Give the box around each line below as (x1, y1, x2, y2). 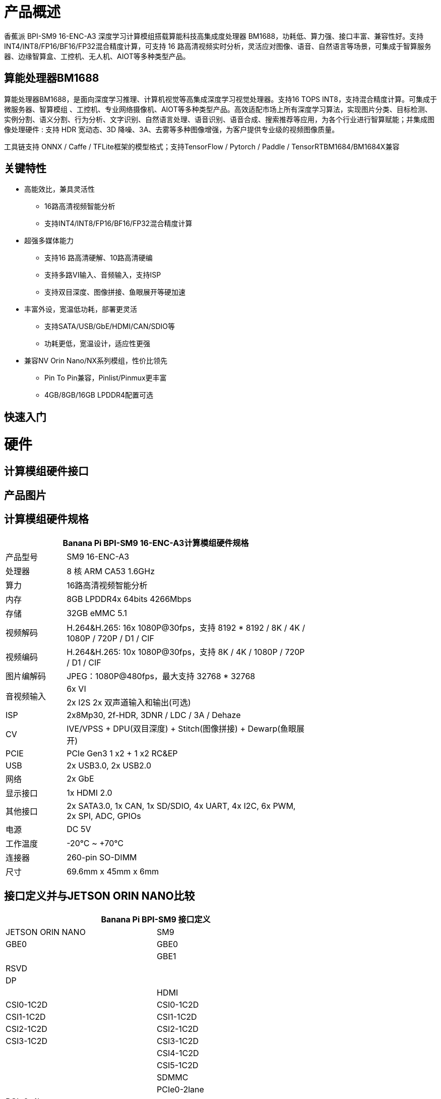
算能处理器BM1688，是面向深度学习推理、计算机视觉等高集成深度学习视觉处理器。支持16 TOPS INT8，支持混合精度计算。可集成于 (4, 94, 437, 103)
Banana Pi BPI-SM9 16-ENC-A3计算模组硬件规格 (62, 537, 249, 548)
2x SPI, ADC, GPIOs (67, 810, 141, 821)
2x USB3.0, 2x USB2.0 (67, 760, 152, 771)
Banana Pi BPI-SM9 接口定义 (101, 914, 211, 925)
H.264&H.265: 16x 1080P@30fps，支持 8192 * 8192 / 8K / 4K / (67, 622, 305, 633)
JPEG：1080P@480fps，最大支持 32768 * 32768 (67, 671, 256, 681)
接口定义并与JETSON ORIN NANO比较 (4, 890, 195, 903)
